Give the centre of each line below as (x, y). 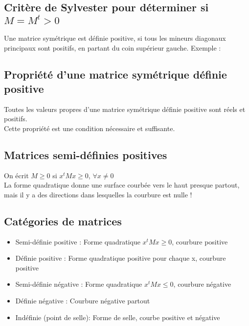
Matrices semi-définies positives (86, 154)
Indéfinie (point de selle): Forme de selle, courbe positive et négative (118, 317)
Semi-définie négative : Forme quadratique (79, 284)
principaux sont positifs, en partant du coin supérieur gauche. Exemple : (113, 47)
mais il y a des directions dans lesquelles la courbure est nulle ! (98, 194)
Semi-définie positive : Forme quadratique (78, 241)
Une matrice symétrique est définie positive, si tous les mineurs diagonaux (115, 38)
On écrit (16, 175)
